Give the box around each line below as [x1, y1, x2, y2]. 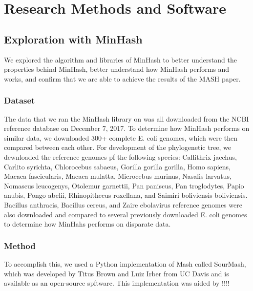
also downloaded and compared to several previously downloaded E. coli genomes [4, 209, 247, 219]
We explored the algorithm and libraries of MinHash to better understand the [4, 54, 237, 64]
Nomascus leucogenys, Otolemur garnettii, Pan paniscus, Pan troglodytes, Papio [4, 180, 244, 190]
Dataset [4, 94, 35, 106]
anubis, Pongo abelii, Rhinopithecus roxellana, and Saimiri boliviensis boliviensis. [4, 190, 248, 200]
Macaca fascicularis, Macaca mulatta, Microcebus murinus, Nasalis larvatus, [4, 171, 232, 181]
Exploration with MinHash [4, 31, 143, 46]
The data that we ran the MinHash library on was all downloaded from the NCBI [4, 113, 249, 124]
